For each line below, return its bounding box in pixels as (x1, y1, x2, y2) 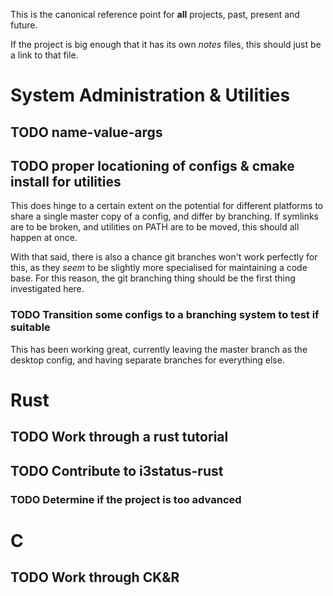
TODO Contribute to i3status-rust (10, 462, 224, 479)
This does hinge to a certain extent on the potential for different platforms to (10, 200, 324, 212)
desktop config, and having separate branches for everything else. (10, 354, 285, 366)
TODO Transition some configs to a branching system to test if (10, 308, 320, 322)
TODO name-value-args (10, 124, 163, 141)
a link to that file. (10, 49, 79, 61)
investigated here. (10, 283, 85, 295)
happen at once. (10, 232, 78, 244)
